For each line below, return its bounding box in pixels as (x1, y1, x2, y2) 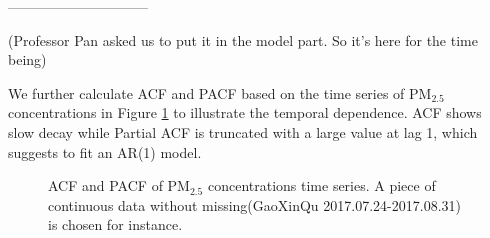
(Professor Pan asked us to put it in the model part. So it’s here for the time (8, 29, 478, 50)
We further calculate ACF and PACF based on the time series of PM (8, 82, 432, 103)
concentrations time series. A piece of (207, 175, 436, 196)
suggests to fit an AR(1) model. (8, 141, 202, 162)
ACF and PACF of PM (48, 175, 190, 196)
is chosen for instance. (48, 214, 183, 235)
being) (8, 49, 47, 70)
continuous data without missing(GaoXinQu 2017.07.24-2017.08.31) (48, 194, 461, 215)
